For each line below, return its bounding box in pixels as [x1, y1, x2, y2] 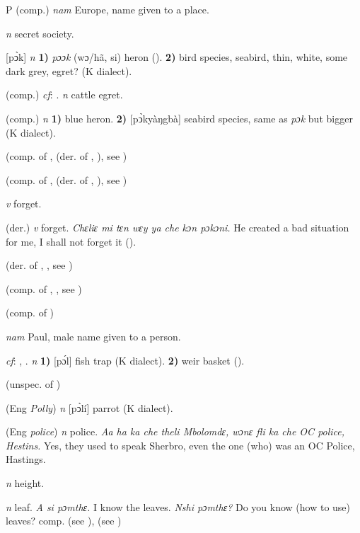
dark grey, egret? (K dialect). [6, 63, 132, 78]
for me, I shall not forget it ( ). [6, 234, 137, 248]
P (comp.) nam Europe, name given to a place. [6, 2, 209, 16]
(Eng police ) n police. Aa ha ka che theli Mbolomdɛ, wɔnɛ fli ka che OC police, [6, 424, 345, 439]
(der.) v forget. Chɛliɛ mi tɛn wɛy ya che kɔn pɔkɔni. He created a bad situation [6, 219, 349, 234]
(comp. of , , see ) [6, 281, 82, 296]
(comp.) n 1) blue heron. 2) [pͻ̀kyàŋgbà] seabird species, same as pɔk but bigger [6, 110, 353, 125]
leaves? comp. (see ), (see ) [6, 513, 122, 528]
